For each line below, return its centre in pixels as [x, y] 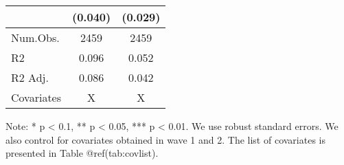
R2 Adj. [30, 77]
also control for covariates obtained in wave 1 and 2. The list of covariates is [165, 139]
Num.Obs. [35, 37]
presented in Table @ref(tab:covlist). [82, 153]
